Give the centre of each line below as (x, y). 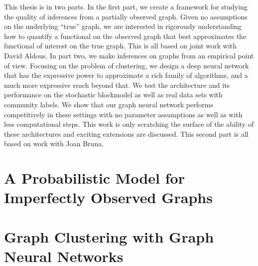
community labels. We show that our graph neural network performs (109, 104)
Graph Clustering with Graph (109, 236)
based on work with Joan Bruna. (54, 143)
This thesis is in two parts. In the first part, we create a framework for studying (126, 6)
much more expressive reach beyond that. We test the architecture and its (117, 85)
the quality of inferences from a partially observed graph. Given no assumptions (126, 16)
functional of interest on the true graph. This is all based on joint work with (120, 46)
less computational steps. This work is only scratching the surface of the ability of (129, 124)
